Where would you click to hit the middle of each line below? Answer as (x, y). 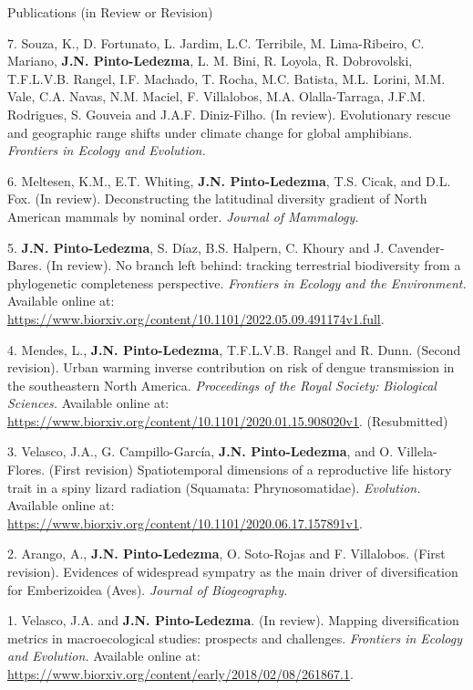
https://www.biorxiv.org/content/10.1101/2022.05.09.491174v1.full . (196, 318)
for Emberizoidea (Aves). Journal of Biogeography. (148, 589)
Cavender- (416, 247)
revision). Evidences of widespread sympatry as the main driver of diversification (233, 572)
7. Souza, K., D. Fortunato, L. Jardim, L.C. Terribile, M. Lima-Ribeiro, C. (216, 42)
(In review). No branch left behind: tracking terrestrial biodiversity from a (253, 265)
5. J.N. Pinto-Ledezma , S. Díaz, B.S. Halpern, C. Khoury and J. (196, 247)
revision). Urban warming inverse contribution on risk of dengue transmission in (231, 367)
